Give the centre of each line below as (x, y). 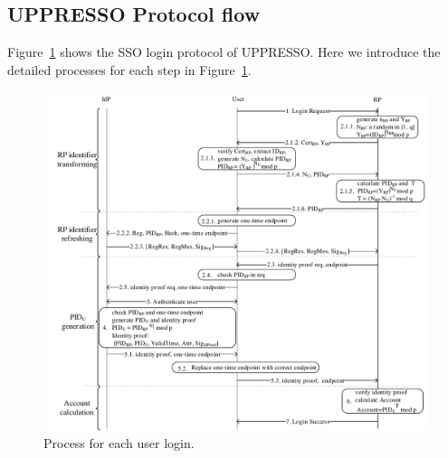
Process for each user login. (119, 443)
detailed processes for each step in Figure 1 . (129, 69)
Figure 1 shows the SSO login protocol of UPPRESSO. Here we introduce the (224, 52)
